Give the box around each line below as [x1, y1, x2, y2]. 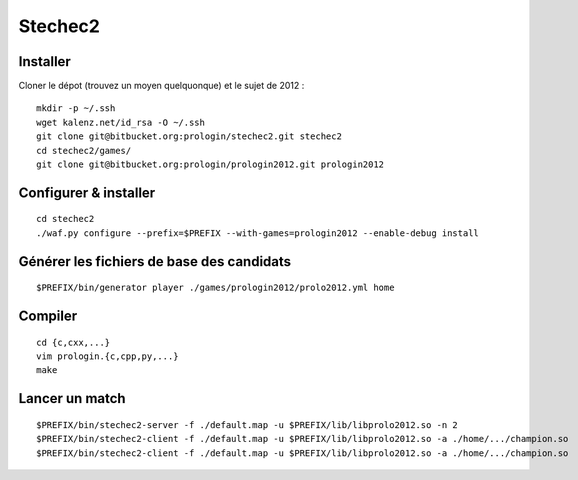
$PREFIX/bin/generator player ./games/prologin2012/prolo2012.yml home [36, 282, 395, 294]
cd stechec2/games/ [36, 145, 132, 156]
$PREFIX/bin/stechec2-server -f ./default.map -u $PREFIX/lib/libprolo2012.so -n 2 [36, 419, 459, 430]
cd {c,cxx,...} [36, 336, 111, 348]
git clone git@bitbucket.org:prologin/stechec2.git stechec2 [36, 131, 342, 142]
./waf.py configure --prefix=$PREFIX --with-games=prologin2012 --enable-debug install [36, 227, 480, 239]
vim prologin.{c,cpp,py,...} [36, 351, 179, 362]
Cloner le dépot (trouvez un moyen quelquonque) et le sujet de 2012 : [18, 80, 305, 92]
